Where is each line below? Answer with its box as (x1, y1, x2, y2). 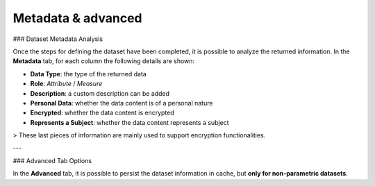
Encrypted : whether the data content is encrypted (30, 108, 175, 117)
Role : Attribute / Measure (30, 80, 103, 88)
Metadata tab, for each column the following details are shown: (12, 57, 194, 65)
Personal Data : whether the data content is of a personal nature (30, 99, 213, 107)
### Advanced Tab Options (12, 156, 92, 164)
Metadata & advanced (12, 10, 142, 26)
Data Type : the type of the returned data (30, 69, 147, 78)
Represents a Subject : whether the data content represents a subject (30, 118, 229, 126)
